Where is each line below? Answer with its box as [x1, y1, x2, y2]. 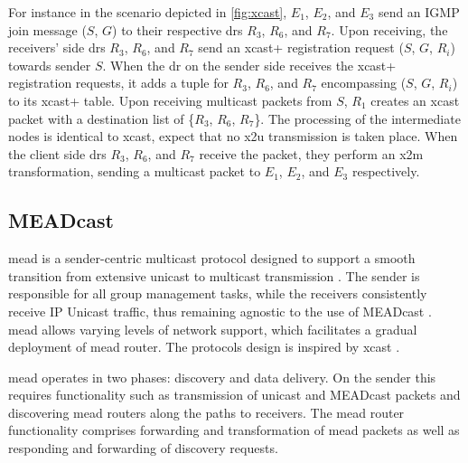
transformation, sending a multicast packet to [8, 162, 261, 181]
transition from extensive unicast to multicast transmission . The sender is [8, 266, 420, 285]
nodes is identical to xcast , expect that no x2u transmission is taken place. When [8, 127, 458, 146]
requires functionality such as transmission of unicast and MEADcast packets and [8, 385, 461, 404]
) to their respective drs [112, 20, 243, 39]
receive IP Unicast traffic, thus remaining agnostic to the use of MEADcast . [8, 301, 432, 320]
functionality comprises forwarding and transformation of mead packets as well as [8, 420, 460, 439]
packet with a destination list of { [8, 109, 195, 128]
